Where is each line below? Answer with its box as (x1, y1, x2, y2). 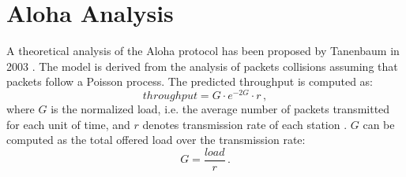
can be (363, 116, 395, 132)
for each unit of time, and (6, 116, 130, 132)
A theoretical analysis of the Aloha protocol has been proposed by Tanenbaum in (6, 42, 400, 59)
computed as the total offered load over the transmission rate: (6, 131, 306, 148)
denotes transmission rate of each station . (142, 116, 348, 132)
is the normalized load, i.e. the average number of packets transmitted (51, 100, 390, 116)
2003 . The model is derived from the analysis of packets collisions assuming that (6, 57, 398, 74)
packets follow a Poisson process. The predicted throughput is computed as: (6, 73, 374, 90)
